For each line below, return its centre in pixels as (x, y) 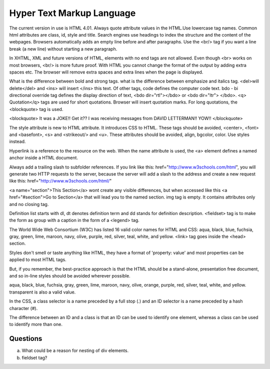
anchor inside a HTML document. (44, 158)
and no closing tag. (29, 204)
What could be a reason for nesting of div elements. (75, 350)
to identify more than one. (36, 324)
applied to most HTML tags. (38, 259)
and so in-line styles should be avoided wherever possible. (70, 276)
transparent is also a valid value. (42, 292)
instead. (17, 141)
